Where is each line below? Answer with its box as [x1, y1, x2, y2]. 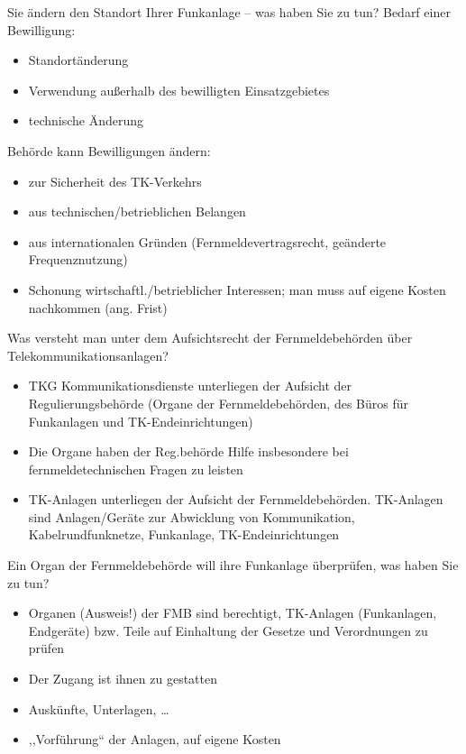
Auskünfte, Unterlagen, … [28, 699, 169, 718]
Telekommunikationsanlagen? [7, 345, 169, 364]
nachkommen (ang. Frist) [28, 298, 168, 317]
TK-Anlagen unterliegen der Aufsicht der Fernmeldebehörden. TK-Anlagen [28, 490, 443, 509]
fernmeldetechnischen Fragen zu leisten [28, 459, 243, 478]
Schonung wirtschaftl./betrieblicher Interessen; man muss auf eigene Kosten [28, 280, 446, 299]
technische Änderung [28, 111, 144, 130]
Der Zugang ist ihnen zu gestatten [28, 669, 218, 688]
